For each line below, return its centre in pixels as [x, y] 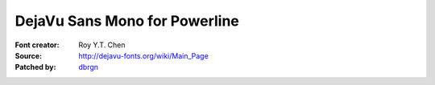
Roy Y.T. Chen [102, 45]
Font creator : [37, 45]
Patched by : [35, 67]
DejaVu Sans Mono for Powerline [127, 21]
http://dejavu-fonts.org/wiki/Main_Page [143, 55]
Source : [29, 55]
